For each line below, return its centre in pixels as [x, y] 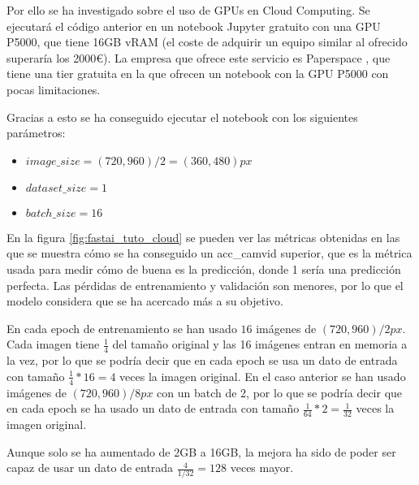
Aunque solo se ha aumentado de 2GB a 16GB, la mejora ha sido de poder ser [201, 451]
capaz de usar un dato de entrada [90, 468]
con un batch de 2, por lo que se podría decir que [280, 392]
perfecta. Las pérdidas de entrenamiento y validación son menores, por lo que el [205, 285]
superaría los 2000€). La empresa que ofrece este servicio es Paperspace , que [199, 57]
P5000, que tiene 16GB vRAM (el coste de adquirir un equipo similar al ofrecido [207, 42]
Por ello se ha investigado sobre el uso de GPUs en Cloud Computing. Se [188, 10]
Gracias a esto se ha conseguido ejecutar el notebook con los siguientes [182, 117]
